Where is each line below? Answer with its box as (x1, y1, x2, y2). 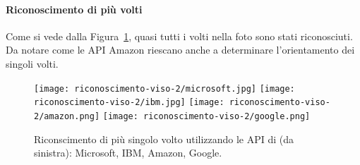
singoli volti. (6, 56, 59, 71)
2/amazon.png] (34, 111, 100, 121)
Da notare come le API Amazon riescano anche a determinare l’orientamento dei (6, 42, 355, 57)
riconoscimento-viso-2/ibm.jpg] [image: (34, 97, 224, 108)
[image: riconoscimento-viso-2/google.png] (102, 111, 311, 121)
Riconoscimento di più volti (6, 1, 143, 16)
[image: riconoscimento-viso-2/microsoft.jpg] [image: (34, 83, 295, 94)
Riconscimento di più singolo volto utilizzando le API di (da (34, 131, 294, 146)
